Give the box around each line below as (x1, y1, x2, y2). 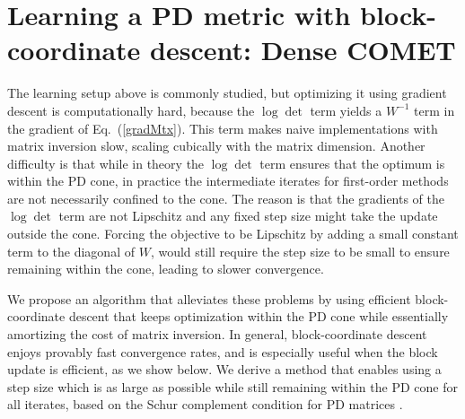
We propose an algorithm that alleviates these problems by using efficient (7, 289, 411, 308)
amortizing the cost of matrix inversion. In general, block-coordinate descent (7, 325, 427, 344)
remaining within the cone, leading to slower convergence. (7, 259, 324, 278)
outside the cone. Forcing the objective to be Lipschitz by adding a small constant (7, 224, 459, 243)
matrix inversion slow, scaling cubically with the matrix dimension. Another (7, 136, 426, 155)
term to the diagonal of (7, 241, 135, 260)
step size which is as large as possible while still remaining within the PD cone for (7, 377, 458, 396)
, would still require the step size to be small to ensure (150, 241, 450, 260)
